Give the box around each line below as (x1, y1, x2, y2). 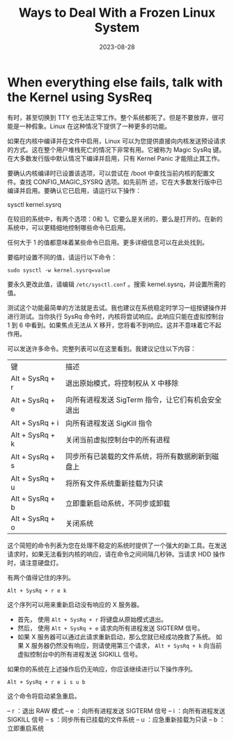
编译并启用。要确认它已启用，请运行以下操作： (7, 186, 141, 194)
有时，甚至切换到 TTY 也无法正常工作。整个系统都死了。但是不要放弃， (7, 113, 212, 121)
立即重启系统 (7, 724, 44, 732)
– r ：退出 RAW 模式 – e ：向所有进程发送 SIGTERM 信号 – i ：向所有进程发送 (7, 706, 226, 715)
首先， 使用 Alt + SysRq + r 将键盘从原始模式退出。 (17, 615, 167, 623)
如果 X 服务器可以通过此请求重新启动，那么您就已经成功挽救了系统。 (17, 632, 214, 641)
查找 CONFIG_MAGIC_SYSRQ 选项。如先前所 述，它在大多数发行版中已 (19, 178, 223, 186)
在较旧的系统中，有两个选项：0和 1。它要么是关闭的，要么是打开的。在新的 (7, 215, 223, 223)
